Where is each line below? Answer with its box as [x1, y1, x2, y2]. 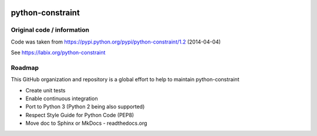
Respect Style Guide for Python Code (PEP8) [25, 111, 134, 118]
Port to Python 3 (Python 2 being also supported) [25, 103, 145, 110]
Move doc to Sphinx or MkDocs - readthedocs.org [25, 120, 147, 127]
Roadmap [11, 64, 39, 72]
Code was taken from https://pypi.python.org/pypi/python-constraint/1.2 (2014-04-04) [11, 38, 221, 45]
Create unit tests [25, 87, 66, 94]
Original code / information [11, 26, 90, 34]
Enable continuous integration [25, 95, 98, 102]
